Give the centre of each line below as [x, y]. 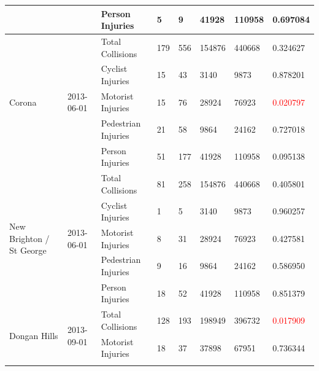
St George [28, 250]
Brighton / [29, 238]
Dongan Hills [34, 335]
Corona [23, 102]
